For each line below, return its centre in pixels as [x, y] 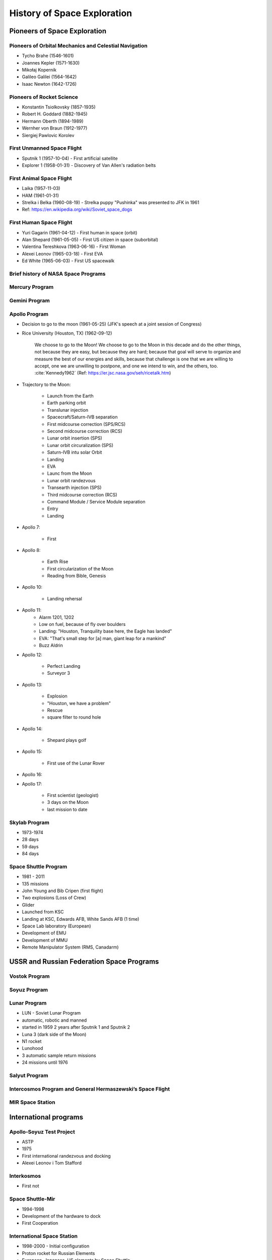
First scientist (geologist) [73, 795]
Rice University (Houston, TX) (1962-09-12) [67, 333]
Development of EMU [44, 933]
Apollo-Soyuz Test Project [42, 1131]
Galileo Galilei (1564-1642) [49, 77]
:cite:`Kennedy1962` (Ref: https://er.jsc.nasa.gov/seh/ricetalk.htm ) [103, 373]
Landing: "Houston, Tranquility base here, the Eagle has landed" [106, 631]
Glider [28, 905]
